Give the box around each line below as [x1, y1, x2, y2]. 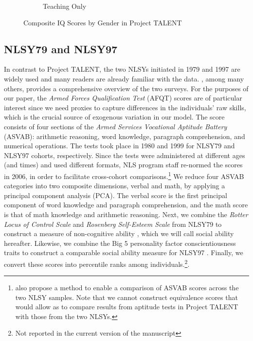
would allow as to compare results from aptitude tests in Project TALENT [15, 301, 238, 312]
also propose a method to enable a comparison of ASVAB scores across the [15, 282, 239, 293]
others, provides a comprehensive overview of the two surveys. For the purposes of [4, 83, 249, 93]
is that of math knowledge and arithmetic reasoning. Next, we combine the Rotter [4, 209, 248, 219]
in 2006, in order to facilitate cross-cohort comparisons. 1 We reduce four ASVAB [4, 169, 244, 181]
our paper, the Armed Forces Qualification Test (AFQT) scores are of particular [4, 93, 242, 103]
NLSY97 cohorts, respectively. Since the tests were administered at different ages [4, 150, 245, 160]
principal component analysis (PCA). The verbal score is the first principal [4, 190, 227, 200]
